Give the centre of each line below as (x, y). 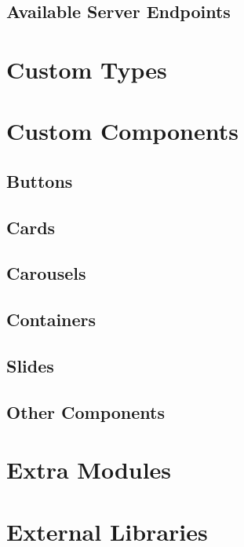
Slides (30, 366)
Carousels (46, 273)
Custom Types (87, 69)
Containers (51, 319)
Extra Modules (89, 470)
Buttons (40, 180)
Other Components (86, 411)
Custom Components (122, 131)
